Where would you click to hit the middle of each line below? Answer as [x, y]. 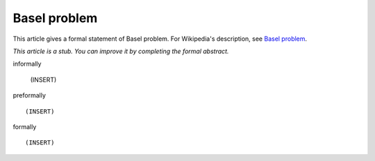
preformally [30, 95]
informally [27, 64]
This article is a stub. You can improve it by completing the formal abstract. [121, 51]
